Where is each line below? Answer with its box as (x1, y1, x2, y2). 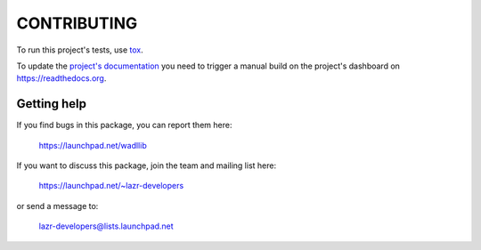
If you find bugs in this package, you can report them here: (16, 120, 232, 131)
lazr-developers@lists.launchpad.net (38, 221, 174, 231)
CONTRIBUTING (16, 13, 138, 33)
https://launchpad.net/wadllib (38, 140, 147, 150)
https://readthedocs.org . (16, 73, 107, 84)
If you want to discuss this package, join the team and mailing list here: (16, 160, 276, 171)
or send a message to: (16, 200, 99, 211)
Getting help (16, 96, 86, 111)
